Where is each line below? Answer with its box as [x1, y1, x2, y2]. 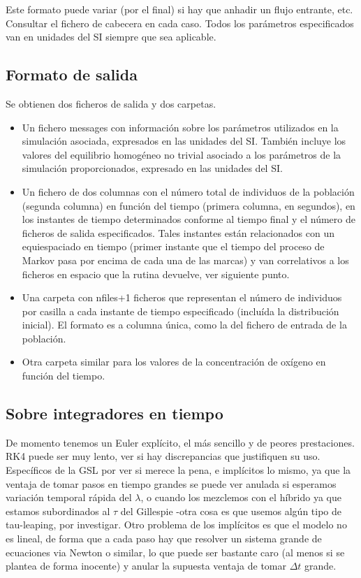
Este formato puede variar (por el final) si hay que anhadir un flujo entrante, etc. [6, 2, 353, 16]
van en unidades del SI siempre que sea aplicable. [6, 29, 216, 44]
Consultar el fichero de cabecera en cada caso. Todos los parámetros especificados [6, 15, 354, 30]
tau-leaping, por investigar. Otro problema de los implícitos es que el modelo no [6, 517, 347, 532]
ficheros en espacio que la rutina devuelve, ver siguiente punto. [22, 266, 290, 281]
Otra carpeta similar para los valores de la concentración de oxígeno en [22, 354, 326, 369]
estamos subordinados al [6, 503, 110, 518]
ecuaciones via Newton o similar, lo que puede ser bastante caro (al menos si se [6, 544, 345, 559]
